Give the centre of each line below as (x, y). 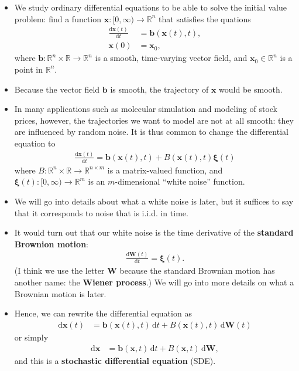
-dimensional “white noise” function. (180, 181)
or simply (31, 337)
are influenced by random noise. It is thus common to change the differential (151, 132)
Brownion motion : (51, 244)
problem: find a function (58, 18)
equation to (35, 143)
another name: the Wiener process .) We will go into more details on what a (154, 282)
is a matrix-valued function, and (165, 170)
